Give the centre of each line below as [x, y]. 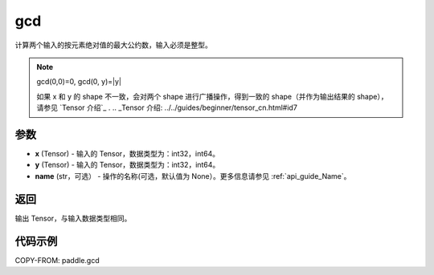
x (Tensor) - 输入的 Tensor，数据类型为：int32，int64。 [127, 154]
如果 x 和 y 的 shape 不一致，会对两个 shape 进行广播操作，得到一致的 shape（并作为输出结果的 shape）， [212, 96]
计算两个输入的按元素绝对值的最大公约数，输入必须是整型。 [113, 45]
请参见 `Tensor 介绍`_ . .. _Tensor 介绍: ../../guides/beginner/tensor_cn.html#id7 [167, 107]
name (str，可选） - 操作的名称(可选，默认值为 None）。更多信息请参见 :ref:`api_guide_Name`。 [193, 176]
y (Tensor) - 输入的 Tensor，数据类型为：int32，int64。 [127, 165]
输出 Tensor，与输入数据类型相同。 [73, 218]
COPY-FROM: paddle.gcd [57, 260]
